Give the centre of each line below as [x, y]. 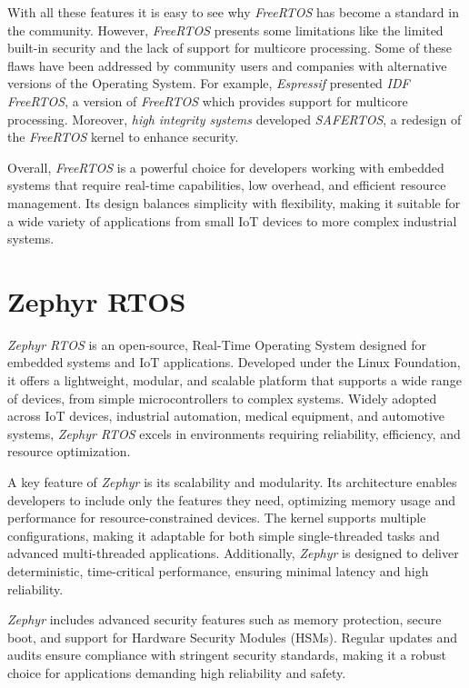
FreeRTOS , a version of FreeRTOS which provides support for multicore [208, 100]
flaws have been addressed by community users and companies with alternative [227, 65]
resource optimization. [69, 451]
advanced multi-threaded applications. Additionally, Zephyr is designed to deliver [233, 553]
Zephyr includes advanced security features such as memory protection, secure [225, 619]
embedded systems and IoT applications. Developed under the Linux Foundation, [234, 362]
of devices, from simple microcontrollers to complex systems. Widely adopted [222, 398]
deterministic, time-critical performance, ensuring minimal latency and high [218, 570]
